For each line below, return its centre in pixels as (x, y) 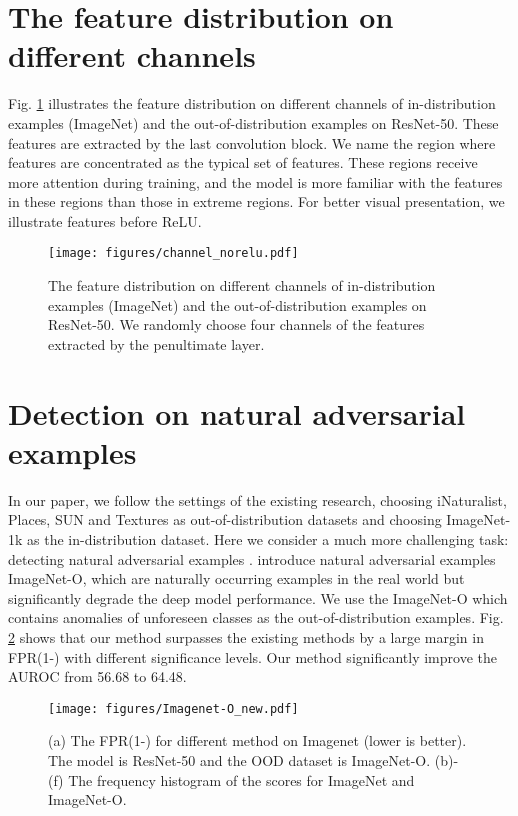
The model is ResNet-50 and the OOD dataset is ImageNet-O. (239, 760)
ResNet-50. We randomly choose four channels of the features (236, 324)
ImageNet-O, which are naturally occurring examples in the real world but (236, 578)
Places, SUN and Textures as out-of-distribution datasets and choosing (225, 519)
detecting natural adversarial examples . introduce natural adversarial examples (252, 558)
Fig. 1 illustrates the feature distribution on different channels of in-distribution (252, 103)
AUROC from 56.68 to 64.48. (97, 676)
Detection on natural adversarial (237, 412)
